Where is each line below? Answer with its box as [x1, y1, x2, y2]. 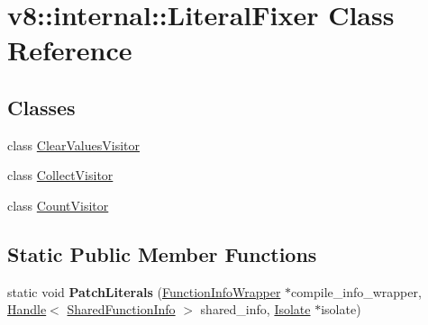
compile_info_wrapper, [291, 282, 422, 301]
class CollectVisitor [7, 166, 114, 185]
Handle [7, 300, 47, 319]
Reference [7, 32, 132, 68]
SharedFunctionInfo [67, 300, 176, 319]
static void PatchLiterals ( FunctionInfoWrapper [7, 282, 281, 301]
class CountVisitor [7, 195, 109, 214]
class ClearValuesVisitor [7, 135, 140, 154]
